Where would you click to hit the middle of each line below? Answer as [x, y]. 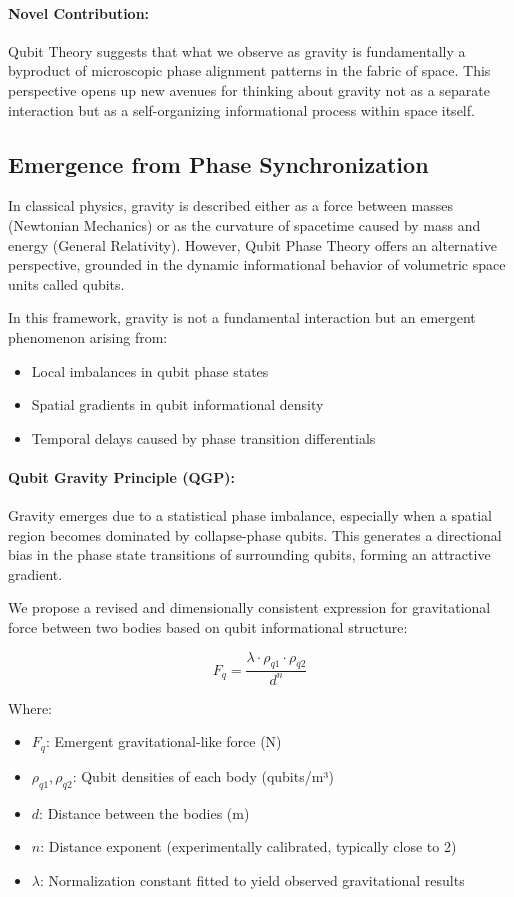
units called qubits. [66, 283]
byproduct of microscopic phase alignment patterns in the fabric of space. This [249, 70]
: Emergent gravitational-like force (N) [163, 741]
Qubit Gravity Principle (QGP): [121, 476]
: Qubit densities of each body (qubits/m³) [203, 775]
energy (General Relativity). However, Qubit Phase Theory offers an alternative [252, 244]
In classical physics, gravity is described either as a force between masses [230, 205]
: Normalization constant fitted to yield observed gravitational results [252, 879]
